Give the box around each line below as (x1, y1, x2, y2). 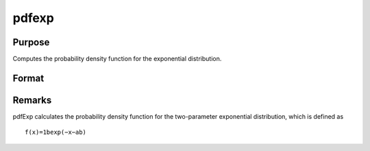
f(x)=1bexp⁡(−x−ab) (25, 128, 87, 137)
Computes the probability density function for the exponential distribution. (12, 55, 222, 63)
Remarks (12, 94, 52, 106)
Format (12, 72, 45, 84)
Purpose (12, 36, 50, 48)
